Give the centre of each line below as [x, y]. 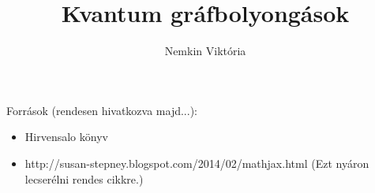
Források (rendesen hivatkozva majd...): [102, 110]
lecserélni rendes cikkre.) [84, 178]
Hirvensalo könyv [66, 137]
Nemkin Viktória [205, 51]
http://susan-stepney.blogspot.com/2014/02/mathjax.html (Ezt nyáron [197, 163]
